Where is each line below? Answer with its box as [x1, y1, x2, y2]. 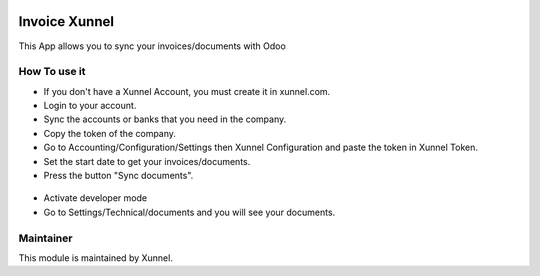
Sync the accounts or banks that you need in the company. [43, 113, 287, 125]
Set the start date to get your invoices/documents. [43, 155, 251, 167]
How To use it [18, 65, 86, 79]
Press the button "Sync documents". [43, 170, 194, 181]
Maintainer [18, 231, 73, 245]
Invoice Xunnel [18, 13, 115, 30]
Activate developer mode [43, 192, 148, 204]
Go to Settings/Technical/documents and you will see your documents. [43, 206, 336, 218]
